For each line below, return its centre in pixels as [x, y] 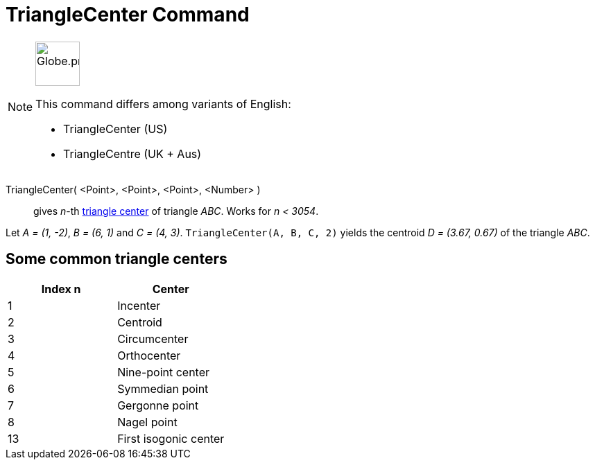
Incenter [139, 305]
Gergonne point [158, 405]
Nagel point [147, 422]
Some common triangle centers [117, 259]
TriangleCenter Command [128, 15]
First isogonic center [171, 438]
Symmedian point [163, 388]
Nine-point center [164, 372]
